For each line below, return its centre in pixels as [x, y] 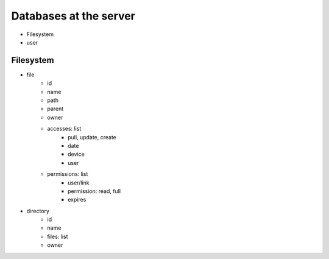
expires [77, 200]
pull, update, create [92, 137]
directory [38, 211]
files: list [58, 236]
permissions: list [68, 174]
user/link [79, 183]
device [76, 154]
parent [55, 109]
